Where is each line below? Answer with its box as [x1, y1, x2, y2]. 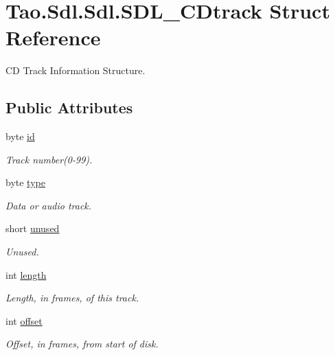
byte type [5, 175, 45, 190]
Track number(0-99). [5, 152, 93, 166]
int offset [5, 313, 43, 328]
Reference [5, 23, 101, 51]
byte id [5, 129, 35, 144]
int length [5, 267, 47, 282]
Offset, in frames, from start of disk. [5, 336, 159, 351]
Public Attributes [5, 97, 133, 118]
